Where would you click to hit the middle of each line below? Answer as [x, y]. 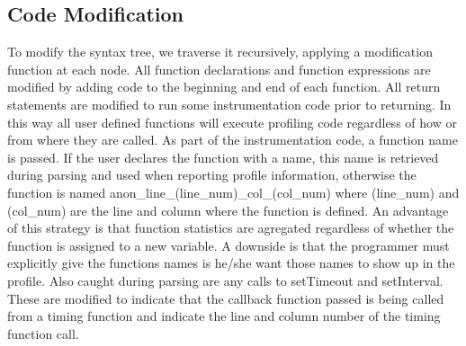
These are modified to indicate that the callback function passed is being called [226, 298]
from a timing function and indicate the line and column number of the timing [224, 316]
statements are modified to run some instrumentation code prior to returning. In [229, 104]
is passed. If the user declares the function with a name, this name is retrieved [223, 157]
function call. [43, 333]
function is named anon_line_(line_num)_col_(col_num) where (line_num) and [233, 192]
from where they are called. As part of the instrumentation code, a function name [233, 140]
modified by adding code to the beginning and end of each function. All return [224, 87]
